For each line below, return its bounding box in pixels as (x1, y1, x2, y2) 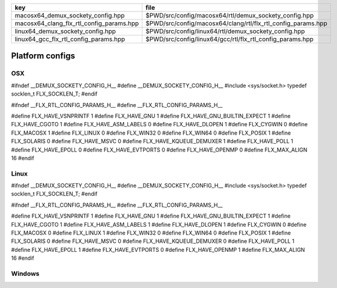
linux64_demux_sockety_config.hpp (14, 27, 117, 35)
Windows (11, 269, 40, 278)
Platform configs (11, 51, 75, 61)
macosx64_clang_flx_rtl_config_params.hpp (14, 19, 139, 27)
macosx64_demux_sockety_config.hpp (14, 11, 125, 19)
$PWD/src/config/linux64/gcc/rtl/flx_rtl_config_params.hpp (145, 35, 314, 43)
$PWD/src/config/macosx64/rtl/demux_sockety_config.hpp (145, 11, 314, 19)
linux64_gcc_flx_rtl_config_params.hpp (14, 35, 126, 43)
